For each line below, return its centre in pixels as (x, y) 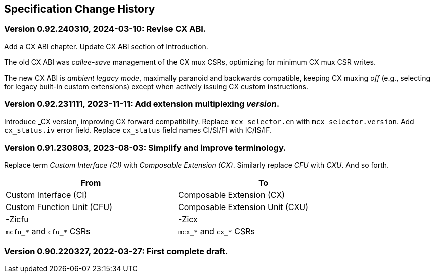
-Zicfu (17, 219)
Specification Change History (80, 9)
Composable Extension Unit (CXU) (243, 207)
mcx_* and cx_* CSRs (216, 231)
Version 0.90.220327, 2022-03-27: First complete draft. (116, 251)
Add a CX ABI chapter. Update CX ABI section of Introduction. (106, 46)
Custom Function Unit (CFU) (59, 207)
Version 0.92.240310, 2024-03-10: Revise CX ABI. (105, 29)
